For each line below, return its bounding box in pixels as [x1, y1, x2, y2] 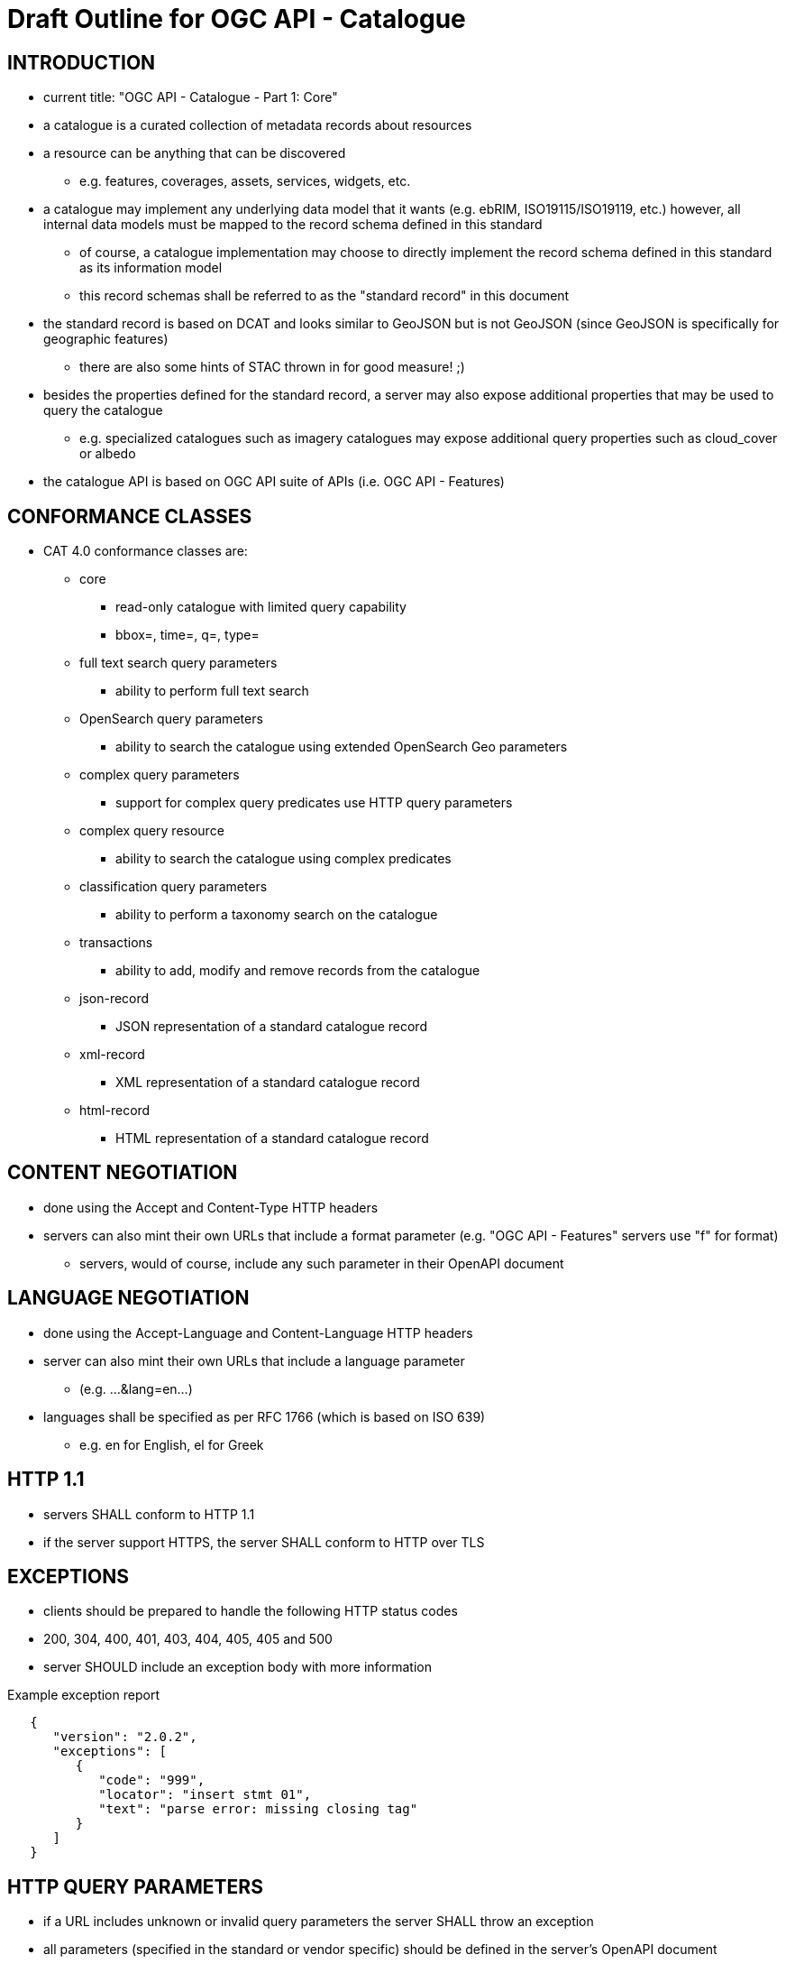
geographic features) [43, 331, 169, 347]
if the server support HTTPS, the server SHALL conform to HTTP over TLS [43, 1534, 485, 1550]
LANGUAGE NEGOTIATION [7, 1286, 250, 1310]
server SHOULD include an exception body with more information [43, 1659, 432, 1675]
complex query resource [79, 823, 224, 839]
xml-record [79, 1047, 145, 1063]
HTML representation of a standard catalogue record [115, 1130, 429, 1147]
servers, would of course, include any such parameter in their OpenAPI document [79, 1255, 564, 1271]
